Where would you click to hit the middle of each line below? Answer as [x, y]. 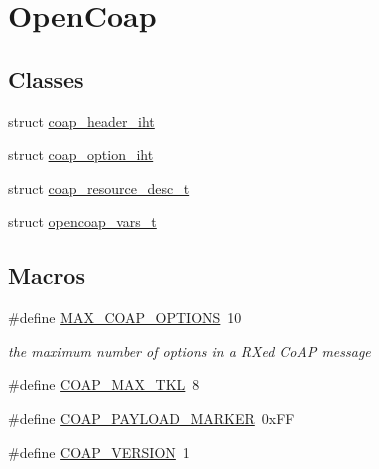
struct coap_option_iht [81, 154]
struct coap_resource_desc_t [99, 187]
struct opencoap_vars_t [82, 221]
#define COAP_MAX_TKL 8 [104, 384]
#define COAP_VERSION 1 [99, 451]
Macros [46, 275]
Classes [46, 78]
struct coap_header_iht [81, 120]
